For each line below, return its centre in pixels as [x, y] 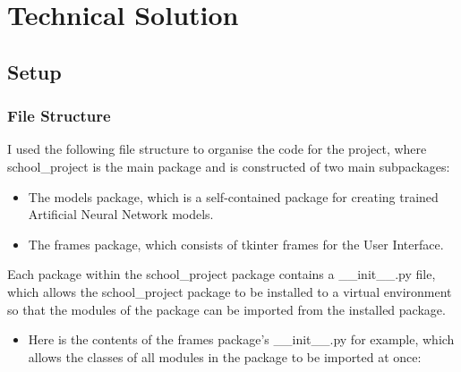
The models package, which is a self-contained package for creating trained [233, 196]
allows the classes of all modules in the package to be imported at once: [225, 356]
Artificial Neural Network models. [121, 214]
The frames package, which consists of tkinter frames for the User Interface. [236, 244]
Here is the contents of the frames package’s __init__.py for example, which [241, 339]
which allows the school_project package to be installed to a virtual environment [230, 291]
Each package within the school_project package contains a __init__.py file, [222, 274]
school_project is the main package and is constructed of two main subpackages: [229, 166]
